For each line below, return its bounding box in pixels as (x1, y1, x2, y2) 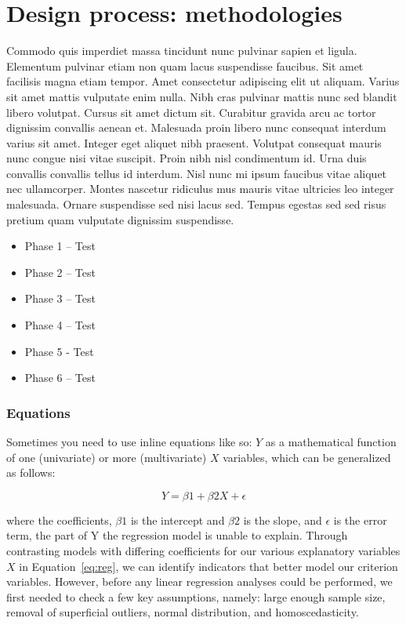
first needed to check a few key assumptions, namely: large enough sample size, (6, 588, 386, 605)
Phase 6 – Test (24, 369, 96, 386)
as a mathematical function (265, 434, 397, 450)
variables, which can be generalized (223, 449, 391, 465)
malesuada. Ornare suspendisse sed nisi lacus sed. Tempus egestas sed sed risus (6, 196, 386, 213)
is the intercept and (130, 511, 225, 528)
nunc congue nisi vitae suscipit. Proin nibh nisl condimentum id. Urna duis (6, 150, 367, 166)
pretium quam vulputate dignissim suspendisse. (6, 211, 234, 227)
